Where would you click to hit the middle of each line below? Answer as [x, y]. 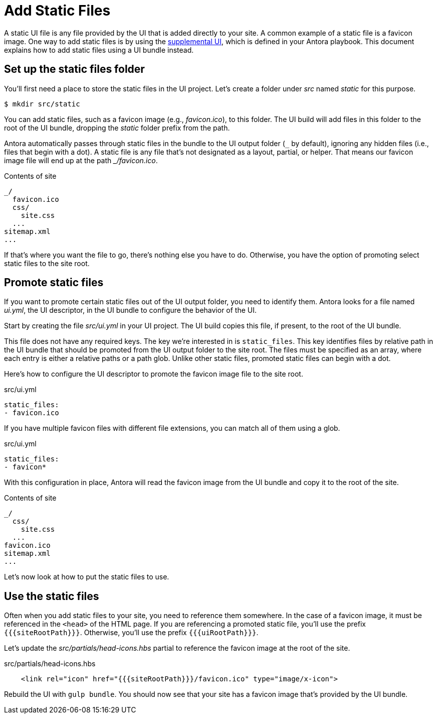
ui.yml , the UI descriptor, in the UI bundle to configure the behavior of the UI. [131, 310]
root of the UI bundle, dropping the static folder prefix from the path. [117, 128]
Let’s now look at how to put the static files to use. [87, 577]
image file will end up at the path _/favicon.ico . [81, 160]
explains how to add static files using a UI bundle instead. [99, 50]
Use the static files [52, 596]
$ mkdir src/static [42, 104]
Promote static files [54, 283]
